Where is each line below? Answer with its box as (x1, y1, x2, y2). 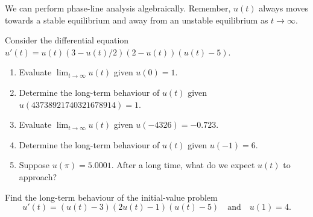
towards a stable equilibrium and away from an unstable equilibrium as (5, 13, 268, 26)
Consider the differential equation (5, 34, 129, 46)
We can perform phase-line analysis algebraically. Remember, (5, 2, 231, 14)
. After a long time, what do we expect (111, 159, 255, 171)
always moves (259, 2, 308, 14)
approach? (19, 170, 57, 183)
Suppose (19, 159, 50, 171)
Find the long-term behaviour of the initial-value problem (5, 190, 218, 203)
